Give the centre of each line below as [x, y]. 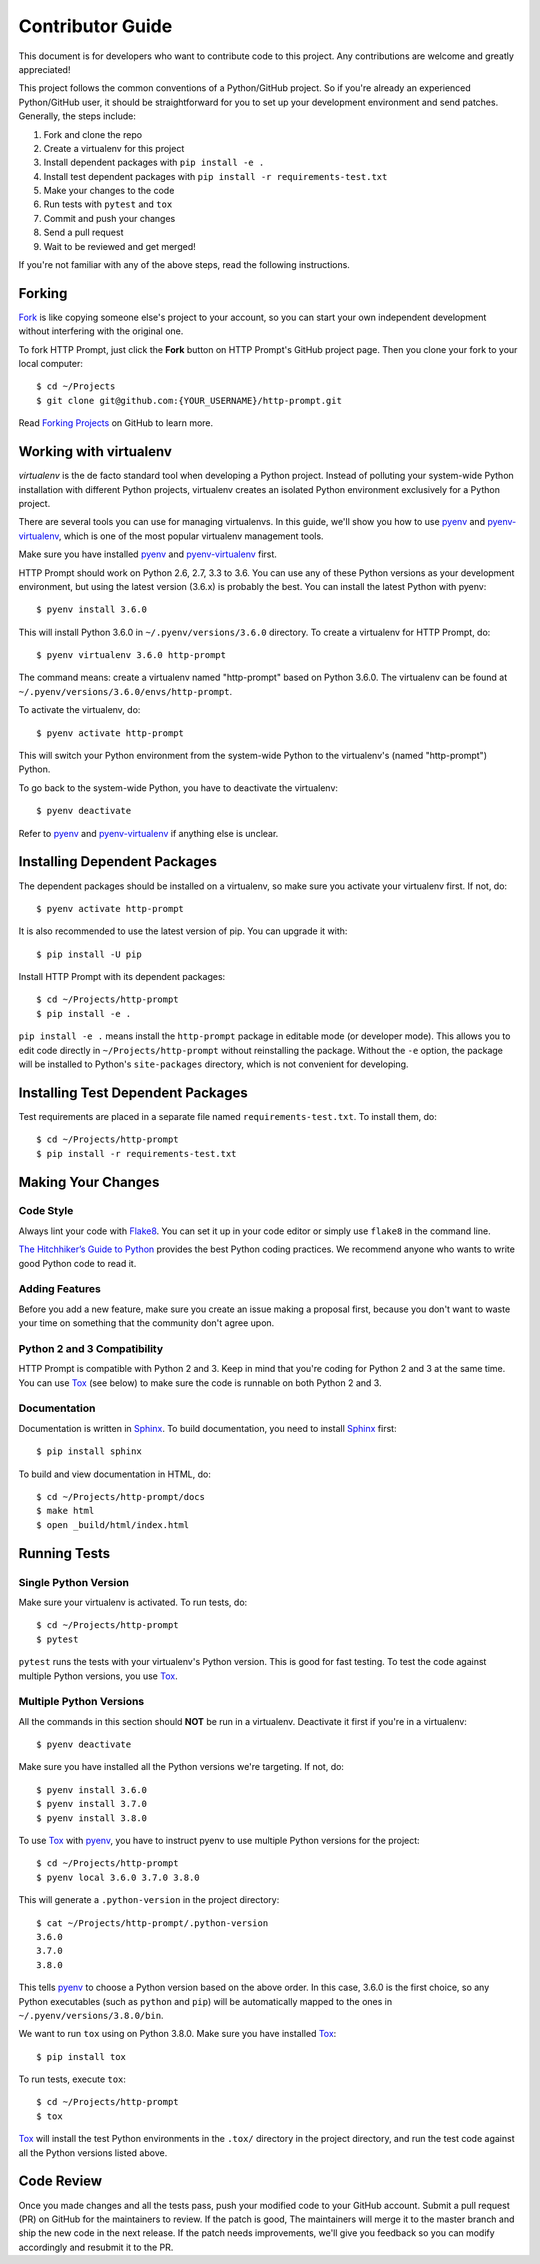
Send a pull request [83, 232]
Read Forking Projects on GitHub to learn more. [116, 423]
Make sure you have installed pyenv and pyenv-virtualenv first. [147, 554]
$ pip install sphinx [89, 1451]
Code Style [46, 1211]
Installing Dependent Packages [117, 861]
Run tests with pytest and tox [108, 204]
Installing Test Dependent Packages [133, 1092]
